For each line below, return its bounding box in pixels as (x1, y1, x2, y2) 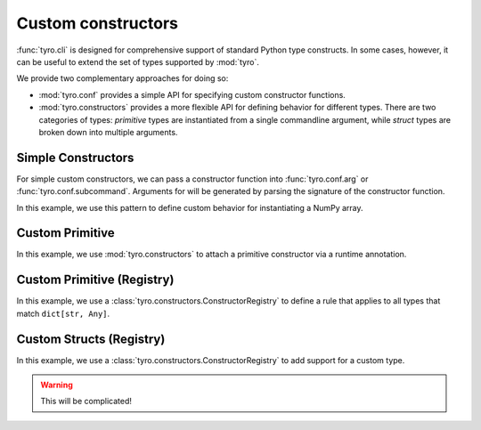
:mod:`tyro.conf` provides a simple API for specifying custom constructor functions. (38, 89, 346, 100)
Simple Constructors (16, 150, 135, 165)
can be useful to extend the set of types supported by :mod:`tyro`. (16, 56, 260, 67)
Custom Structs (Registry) (16, 331, 166, 346)
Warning (40, 379, 73, 391)
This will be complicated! (40, 396, 133, 407)
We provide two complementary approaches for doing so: (16, 73, 229, 84)
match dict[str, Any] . (16, 308, 110, 319)
